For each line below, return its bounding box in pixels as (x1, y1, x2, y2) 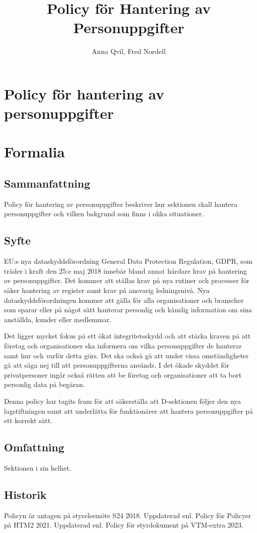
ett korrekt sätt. (4, 415, 52, 426)
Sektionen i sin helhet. (4, 462, 71, 473)
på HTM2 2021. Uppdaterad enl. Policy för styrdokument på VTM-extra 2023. (4, 520, 244, 530)
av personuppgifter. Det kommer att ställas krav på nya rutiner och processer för (4, 275, 250, 286)
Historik (4, 486, 47, 502)
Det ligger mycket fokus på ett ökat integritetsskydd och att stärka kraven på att (4, 331, 251, 341)
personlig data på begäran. (4, 379, 85, 389)
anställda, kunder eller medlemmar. (4, 314, 111, 324)
